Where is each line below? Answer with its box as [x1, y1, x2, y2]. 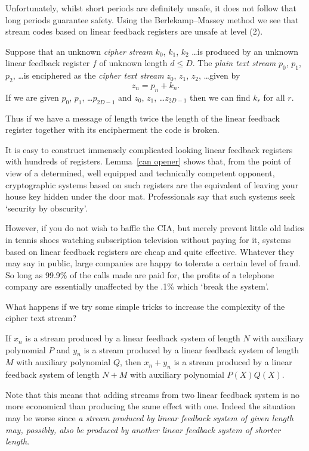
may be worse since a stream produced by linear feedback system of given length [5, 412, 293, 424]
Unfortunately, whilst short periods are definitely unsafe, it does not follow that [5, 2, 296, 14]
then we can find [190, 91, 251, 103]
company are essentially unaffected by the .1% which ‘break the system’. [5, 280, 269, 293]
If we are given [5, 91, 59, 103]
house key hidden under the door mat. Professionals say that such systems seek [5, 190, 295, 203]
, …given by [199, 69, 240, 82]
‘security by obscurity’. [5, 201, 88, 214]
